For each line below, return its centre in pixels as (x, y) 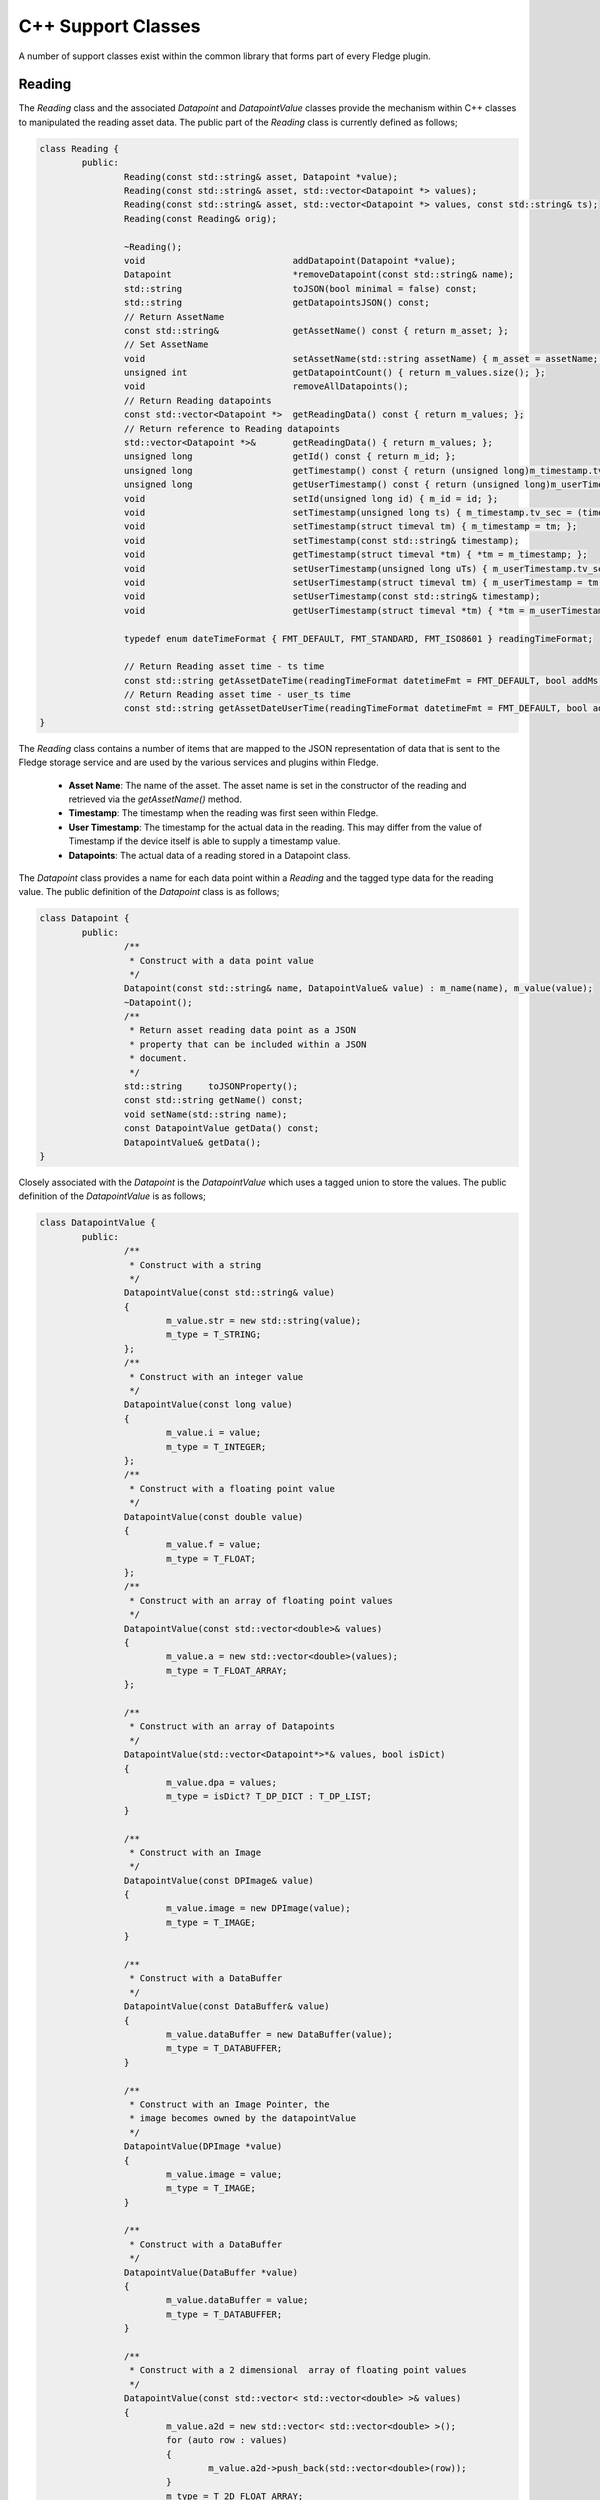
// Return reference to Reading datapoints (232, 428)
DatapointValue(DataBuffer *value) (211, 2272)
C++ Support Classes (109, 26)
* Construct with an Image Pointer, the (229, 2104)
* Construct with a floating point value (231, 1488)
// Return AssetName (174, 316)
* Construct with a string (195, 1264)
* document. (158, 1058)
